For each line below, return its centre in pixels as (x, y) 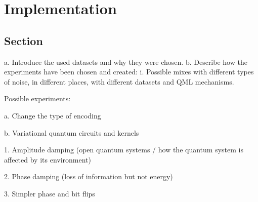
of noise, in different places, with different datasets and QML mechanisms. (119, 81)
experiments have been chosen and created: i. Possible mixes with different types (129, 72)
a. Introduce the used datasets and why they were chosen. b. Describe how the (126, 62)
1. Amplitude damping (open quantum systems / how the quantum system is (124, 150)
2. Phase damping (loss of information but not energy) (89, 176)
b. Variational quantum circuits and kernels (72, 132)
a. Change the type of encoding (53, 115)
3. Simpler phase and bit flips (50, 193)
